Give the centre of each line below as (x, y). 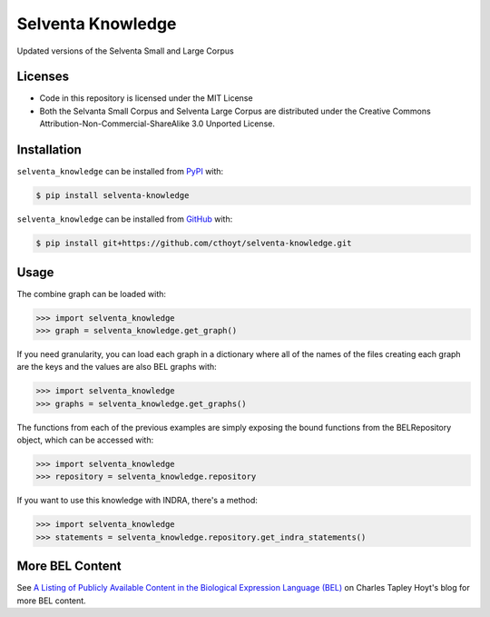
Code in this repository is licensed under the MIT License (146, 98)
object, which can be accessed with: (85, 440)
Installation (49, 150)
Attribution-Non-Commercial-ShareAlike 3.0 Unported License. (157, 124)
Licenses (43, 77)
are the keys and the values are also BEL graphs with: (117, 367)
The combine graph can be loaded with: (92, 294)
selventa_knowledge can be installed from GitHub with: (125, 219)
